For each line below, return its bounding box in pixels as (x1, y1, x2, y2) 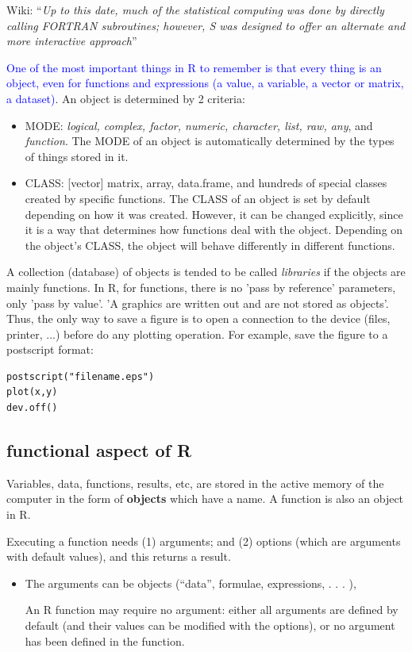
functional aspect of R (6, 438, 192, 462)
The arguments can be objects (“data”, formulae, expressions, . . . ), (25, 574, 356, 591)
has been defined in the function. (25, 632, 185, 649)
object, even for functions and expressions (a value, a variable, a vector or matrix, (6, 75, 404, 91)
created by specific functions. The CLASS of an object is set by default (25, 190, 371, 206)
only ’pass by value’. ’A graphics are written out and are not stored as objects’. (6, 294, 389, 311)
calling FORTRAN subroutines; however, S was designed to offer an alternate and (6, 17, 406, 33)
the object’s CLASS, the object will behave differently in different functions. (25, 236, 395, 253)
